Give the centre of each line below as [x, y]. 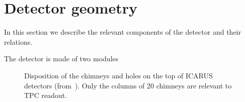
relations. [18, 41]
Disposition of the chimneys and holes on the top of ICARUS [118, 75]
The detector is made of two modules [61, 59]
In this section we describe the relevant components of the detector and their [122, 32]
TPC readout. [46, 95]
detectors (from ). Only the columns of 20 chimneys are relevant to [128, 85]
